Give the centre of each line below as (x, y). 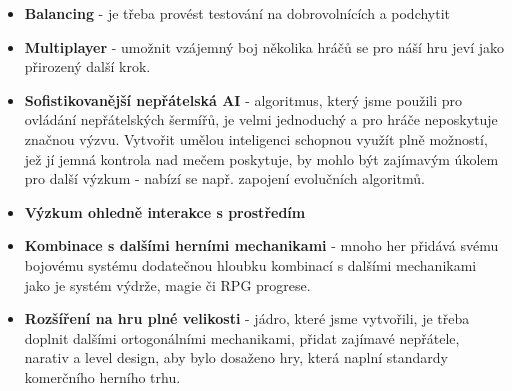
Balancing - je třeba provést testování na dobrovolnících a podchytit (237, 13)
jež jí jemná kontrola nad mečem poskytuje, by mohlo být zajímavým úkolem (261, 158)
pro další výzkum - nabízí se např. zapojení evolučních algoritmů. (224, 178)
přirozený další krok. (87, 66)
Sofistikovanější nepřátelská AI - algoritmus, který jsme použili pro (243, 99)
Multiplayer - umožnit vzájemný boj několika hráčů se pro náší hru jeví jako (264, 46)
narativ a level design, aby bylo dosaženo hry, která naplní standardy (236, 357)
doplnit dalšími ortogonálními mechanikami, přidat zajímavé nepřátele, (242, 337)
